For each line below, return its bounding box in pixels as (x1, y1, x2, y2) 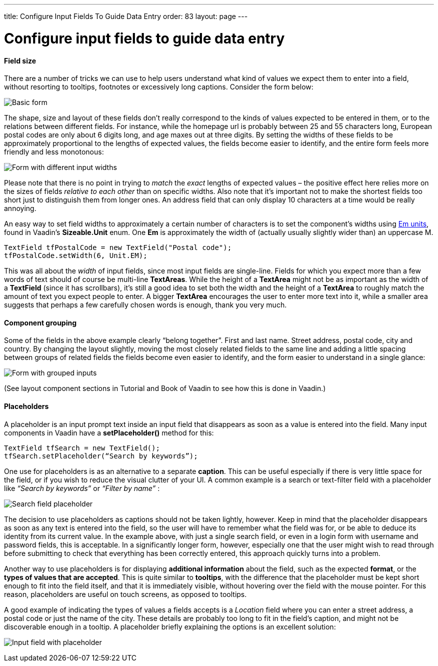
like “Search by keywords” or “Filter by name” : (4, 483, 160, 492)
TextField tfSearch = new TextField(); (4, 443, 160, 452)
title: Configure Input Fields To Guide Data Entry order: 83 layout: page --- (4, 12, 248, 20)
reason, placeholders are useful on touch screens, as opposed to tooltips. (4, 589, 247, 598)
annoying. (4, 204, 36, 213)
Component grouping (4, 318, 77, 327)
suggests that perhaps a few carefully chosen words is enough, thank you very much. (4, 300, 287, 309)
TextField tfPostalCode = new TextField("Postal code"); (4, 243, 232, 252)
